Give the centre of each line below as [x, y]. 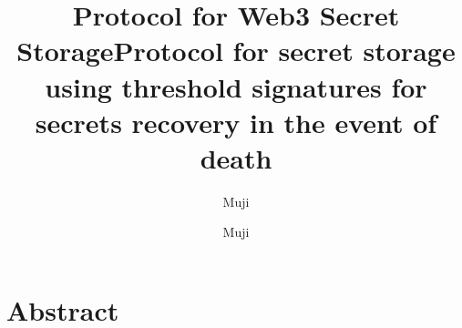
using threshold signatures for [236, 86]
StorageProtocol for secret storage [236, 51]
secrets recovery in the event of [236, 122]
